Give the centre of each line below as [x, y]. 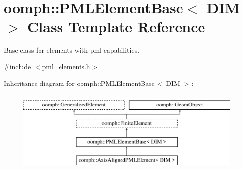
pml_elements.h [66, 66]
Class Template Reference [116, 27]
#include [18, 66]
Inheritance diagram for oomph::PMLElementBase [79, 83]
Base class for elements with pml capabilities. [72, 50]
